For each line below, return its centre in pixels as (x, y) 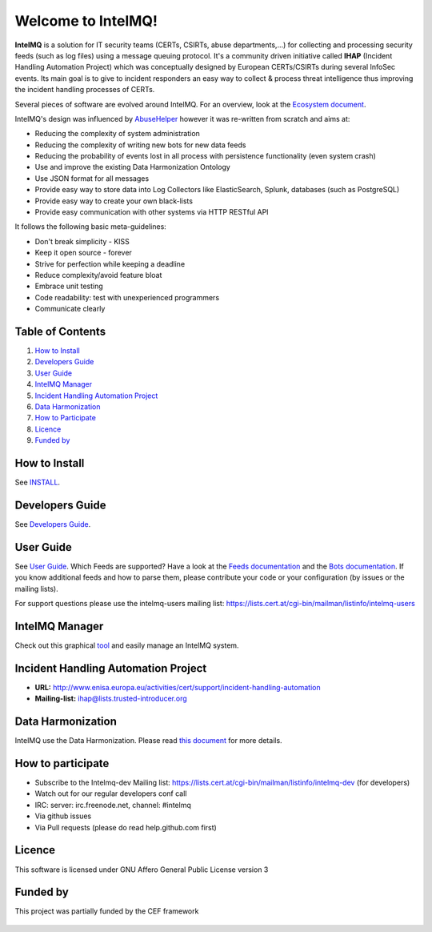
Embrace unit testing (69, 286)
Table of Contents (60, 331)
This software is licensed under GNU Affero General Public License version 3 (142, 870)
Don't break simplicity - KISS (82, 241)
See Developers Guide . (53, 524)
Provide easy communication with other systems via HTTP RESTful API (152, 212)
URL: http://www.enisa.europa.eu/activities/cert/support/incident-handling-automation (178, 687)
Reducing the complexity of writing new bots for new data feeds (140, 145)
